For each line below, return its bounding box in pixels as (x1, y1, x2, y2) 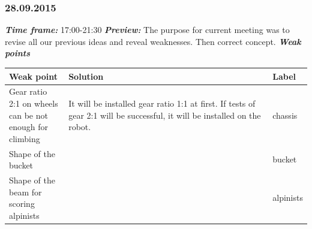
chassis (272, 109, 298, 121)
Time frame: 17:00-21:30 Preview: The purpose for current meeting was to (5, 23, 290, 36)
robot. (68, 120, 91, 133)
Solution (68, 70, 104, 82)
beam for (9, 185, 42, 198)
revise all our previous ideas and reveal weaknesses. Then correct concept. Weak (5, 35, 301, 47)
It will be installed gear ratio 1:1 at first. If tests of (68, 97, 256, 109)
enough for (9, 120, 49, 133)
